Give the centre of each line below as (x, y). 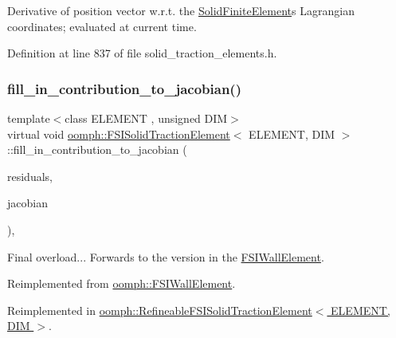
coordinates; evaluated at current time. (102, 26)
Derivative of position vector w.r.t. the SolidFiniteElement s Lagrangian (181, 10)
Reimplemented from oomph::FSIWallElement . (122, 283)
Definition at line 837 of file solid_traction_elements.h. (142, 53)
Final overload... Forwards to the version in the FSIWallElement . (166, 256)
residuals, (30, 176)
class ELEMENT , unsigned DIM (146, 118)
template (29, 118)
